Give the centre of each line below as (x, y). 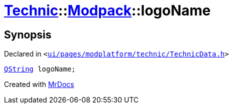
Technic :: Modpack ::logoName (107, 10)
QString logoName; (40, 69)
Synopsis (28, 34)
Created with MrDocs (39, 84)
